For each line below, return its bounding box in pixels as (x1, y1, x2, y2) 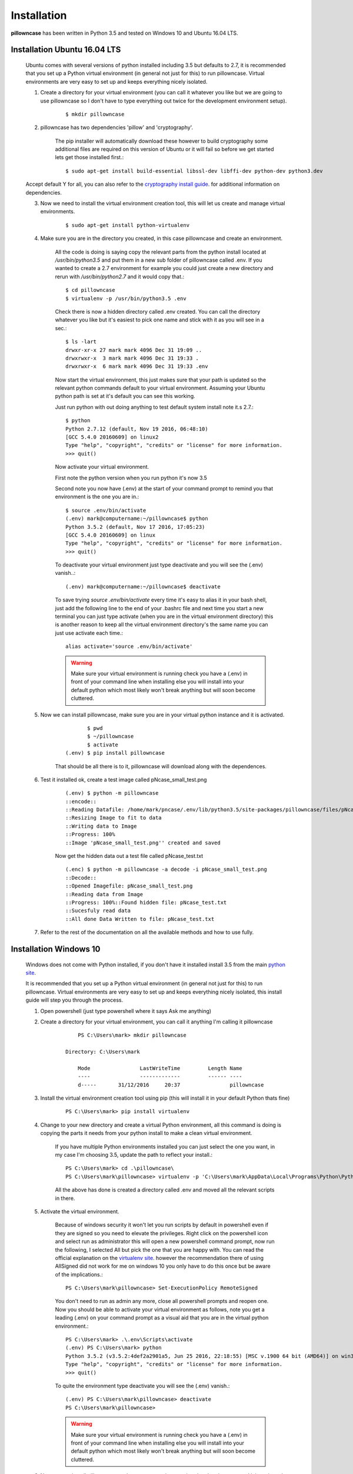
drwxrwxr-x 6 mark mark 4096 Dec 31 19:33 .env (65, 363, 208, 370)
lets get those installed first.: (55, 154, 124, 161)
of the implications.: (55, 1271, 103, 1278)
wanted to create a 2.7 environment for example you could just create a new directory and (55, 265, 274, 272)
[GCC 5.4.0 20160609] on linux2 (65, 434, 159, 440)
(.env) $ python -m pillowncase (65, 790, 159, 797)
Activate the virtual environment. (40, 1208, 120, 1215)
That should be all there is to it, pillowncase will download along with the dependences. (55, 762, 267, 769)
